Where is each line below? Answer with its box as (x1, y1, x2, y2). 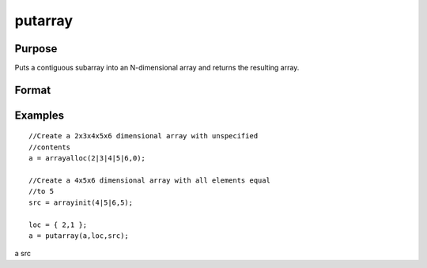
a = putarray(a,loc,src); (28, 232, 130, 240)
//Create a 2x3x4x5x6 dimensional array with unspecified (28, 131, 259, 141)
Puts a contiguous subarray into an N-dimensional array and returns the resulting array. (14, 63, 300, 73)
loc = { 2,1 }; (28, 220, 88, 229)
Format (14, 83, 51, 96)
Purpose (14, 42, 58, 55)
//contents (28, 142, 71, 152)
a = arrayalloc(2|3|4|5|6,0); (28, 154, 146, 163)
